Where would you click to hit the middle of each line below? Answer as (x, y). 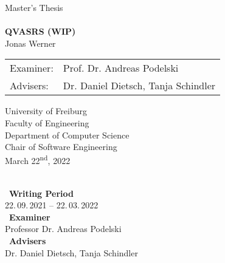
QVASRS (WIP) (40, 31)
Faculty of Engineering (47, 122)
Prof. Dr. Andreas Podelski (121, 68)
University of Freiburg (46, 111)
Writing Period (41, 193)
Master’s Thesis (34, 7)
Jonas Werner (30, 43)
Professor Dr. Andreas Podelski (63, 229)
